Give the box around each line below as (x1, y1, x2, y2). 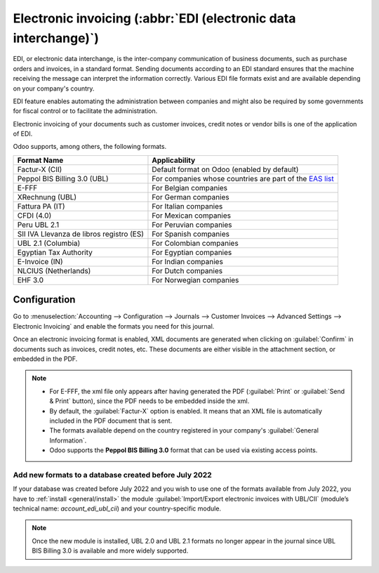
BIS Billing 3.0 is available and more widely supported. (32, 546, 189, 555)
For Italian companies (152, 201, 223, 211)
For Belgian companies (152, 183, 228, 192)
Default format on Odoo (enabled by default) (152, 164, 299, 174)
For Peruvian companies (152, 220, 232, 230)
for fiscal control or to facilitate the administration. (13, 107, 158, 115)
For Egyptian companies (152, 247, 232, 257)
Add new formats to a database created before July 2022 (13, 470, 212, 480)
